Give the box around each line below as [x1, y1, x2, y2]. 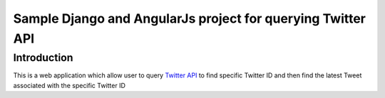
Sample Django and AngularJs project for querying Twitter [13, 11, 366, 26]
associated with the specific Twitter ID [13, 81, 126, 89]
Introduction [13, 51, 73, 64]
